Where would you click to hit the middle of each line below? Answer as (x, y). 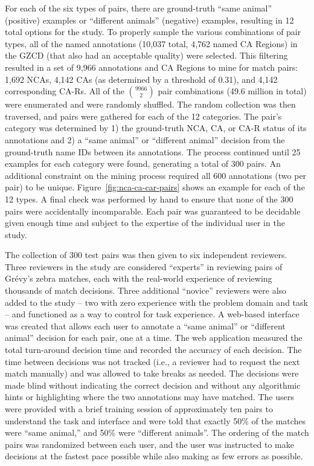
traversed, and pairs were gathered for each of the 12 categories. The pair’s (143, 116)
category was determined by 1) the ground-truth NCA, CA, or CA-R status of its (156, 128)
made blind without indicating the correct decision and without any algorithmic (153, 385)
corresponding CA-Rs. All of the (65, 91)
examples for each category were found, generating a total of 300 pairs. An (143, 163)
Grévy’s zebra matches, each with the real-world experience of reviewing (139, 278)
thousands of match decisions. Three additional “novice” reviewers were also (146, 290)
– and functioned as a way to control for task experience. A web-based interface (152, 314)
